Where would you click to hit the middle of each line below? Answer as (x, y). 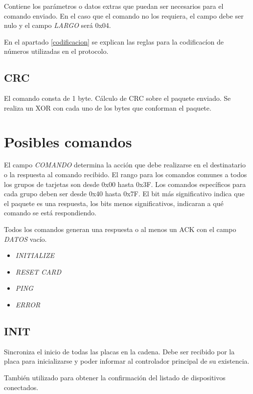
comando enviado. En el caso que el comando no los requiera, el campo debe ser (124, 15)
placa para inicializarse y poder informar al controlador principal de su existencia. (127, 361)
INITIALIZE (35, 255)
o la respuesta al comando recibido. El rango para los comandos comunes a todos (126, 174)
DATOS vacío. (25, 239)
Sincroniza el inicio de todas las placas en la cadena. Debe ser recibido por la (119, 351)
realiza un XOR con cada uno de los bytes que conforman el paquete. (108, 107)
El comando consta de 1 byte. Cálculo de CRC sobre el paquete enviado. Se (117, 98)
